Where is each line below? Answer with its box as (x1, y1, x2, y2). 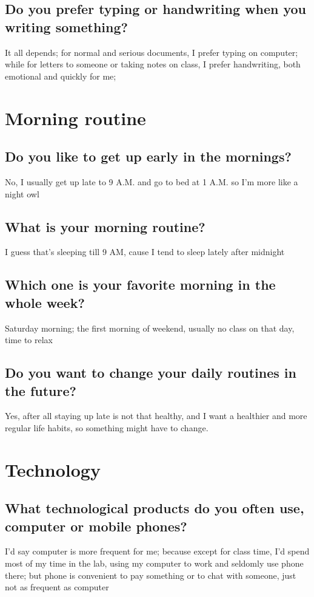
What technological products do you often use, (5, 499, 304, 517)
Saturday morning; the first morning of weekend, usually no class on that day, (5, 321, 295, 334)
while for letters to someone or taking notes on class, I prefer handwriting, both (5, 58, 301, 70)
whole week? (5, 293, 85, 312)
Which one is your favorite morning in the (5, 275, 276, 294)
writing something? (5, 17, 128, 36)
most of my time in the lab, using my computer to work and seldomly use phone (5, 557, 304, 570)
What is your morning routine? (5, 217, 205, 236)
